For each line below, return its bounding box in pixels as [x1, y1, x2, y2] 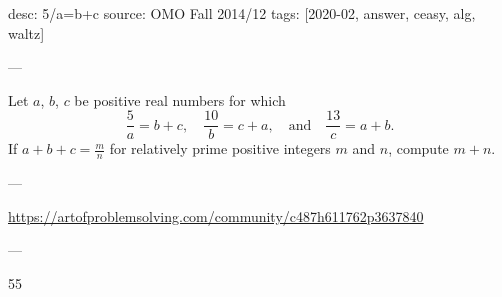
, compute [388, 138, 449, 159]
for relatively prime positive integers [109, 138, 331, 159]
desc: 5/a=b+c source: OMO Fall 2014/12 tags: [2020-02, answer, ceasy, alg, [8, 3, 476, 23]
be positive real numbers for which [74, 89, 286, 110]
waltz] [8, 22, 45, 43]
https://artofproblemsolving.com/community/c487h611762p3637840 [8, 205, 424, 226]
